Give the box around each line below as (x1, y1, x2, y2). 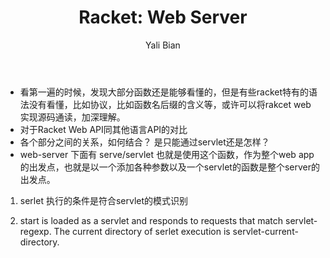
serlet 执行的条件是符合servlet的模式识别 (19, 194, 189, 206)
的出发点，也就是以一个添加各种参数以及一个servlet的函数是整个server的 (19, 161, 320, 173)
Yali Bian (145, 39, 181, 51)
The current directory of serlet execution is (53, 225, 231, 237)
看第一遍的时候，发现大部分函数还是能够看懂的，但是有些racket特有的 (19, 86, 310, 98)
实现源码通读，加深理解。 (19, 111, 126, 123)
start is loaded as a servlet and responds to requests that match (19, 214, 284, 226)
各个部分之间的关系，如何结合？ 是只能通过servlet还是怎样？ (19, 136, 270, 148)
